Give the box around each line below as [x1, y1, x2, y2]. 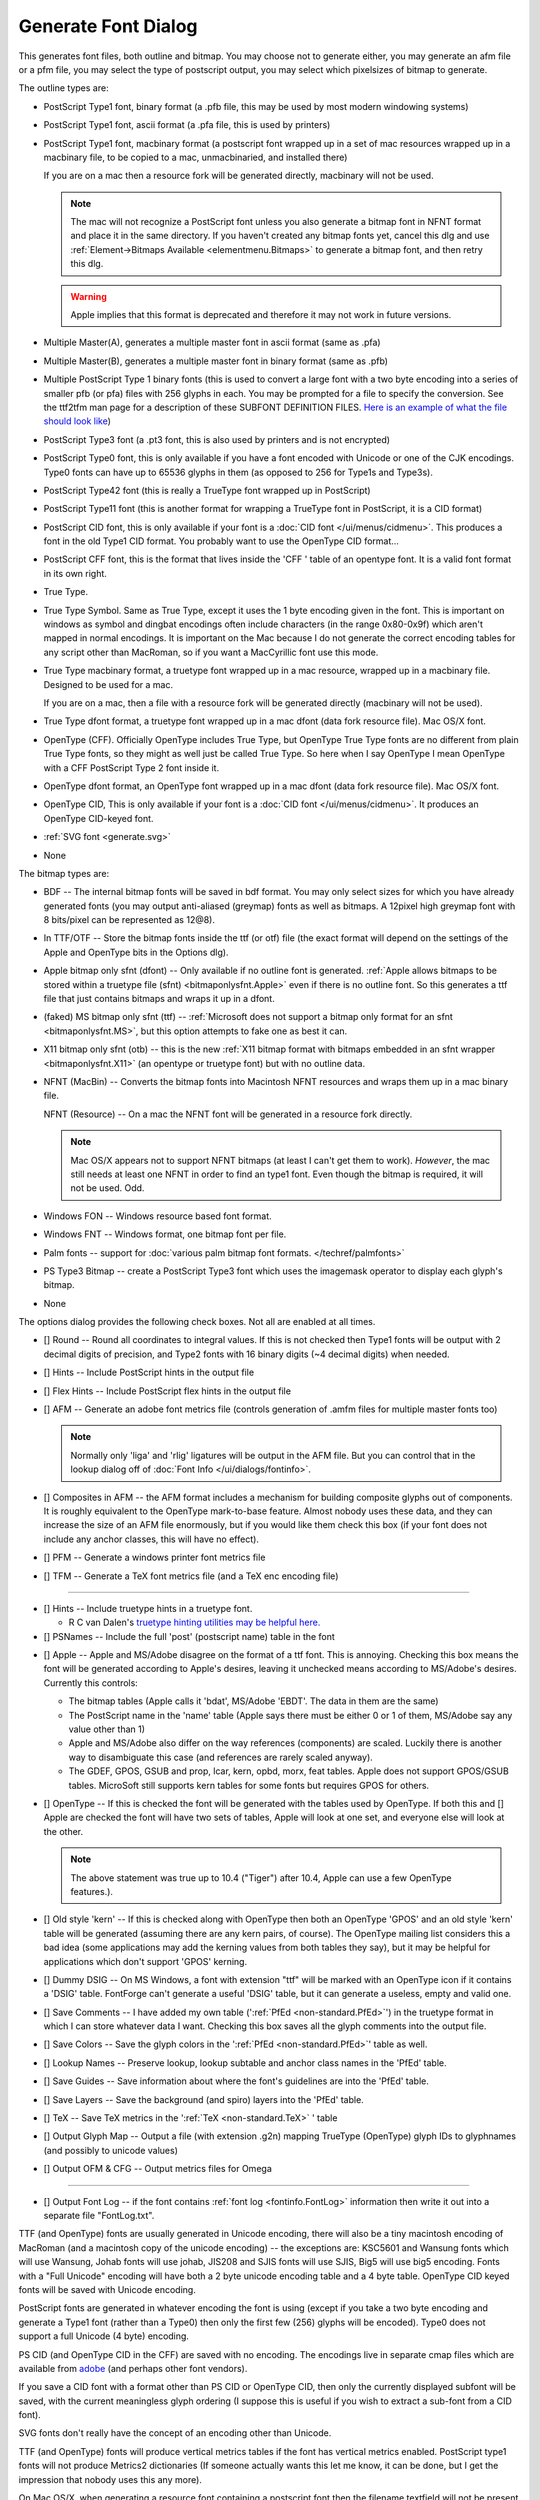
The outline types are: [18, 82, 109, 94]
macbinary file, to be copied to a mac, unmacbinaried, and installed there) [43, 151, 348, 163]
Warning [70, 290, 107, 302]
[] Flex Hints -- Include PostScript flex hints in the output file [43, 1385, 292, 1397]
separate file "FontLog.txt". [43, 2209, 155, 2221]
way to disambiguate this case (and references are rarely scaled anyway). [68, 1751, 374, 1763]
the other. [43, 1825, 84, 1837]
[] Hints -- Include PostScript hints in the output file [43, 1366, 255, 1379]
